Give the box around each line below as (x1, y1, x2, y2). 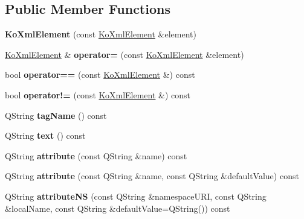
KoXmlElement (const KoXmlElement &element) (5, 28, 196, 40)
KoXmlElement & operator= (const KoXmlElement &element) (5, 48, 244, 60)
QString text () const (5, 129, 86, 142)
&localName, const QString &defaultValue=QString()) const (5, 202, 230, 214)
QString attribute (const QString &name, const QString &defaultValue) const (5, 170, 299, 182)
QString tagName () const (5, 109, 107, 121)
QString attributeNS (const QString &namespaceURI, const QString (5, 189, 267, 202)
